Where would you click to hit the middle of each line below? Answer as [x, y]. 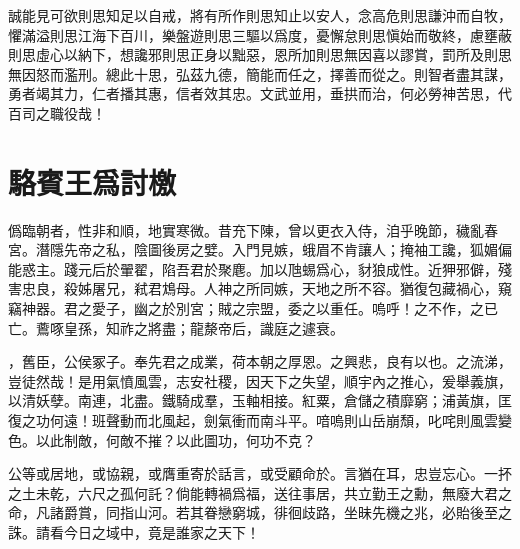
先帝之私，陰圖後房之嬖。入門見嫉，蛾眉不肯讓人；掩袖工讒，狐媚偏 [287, 249]
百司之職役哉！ [57, 112]
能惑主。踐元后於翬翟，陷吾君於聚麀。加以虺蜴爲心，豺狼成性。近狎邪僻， [253, 268]
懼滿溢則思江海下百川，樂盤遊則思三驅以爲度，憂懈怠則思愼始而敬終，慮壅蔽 [260, 34]
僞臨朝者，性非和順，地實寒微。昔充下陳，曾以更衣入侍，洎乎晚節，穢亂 [246, 229]
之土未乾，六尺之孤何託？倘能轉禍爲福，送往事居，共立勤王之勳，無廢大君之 [260, 492]
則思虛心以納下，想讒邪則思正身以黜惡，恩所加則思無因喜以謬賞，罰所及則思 [260, 54]
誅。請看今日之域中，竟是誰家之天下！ [134, 532]
